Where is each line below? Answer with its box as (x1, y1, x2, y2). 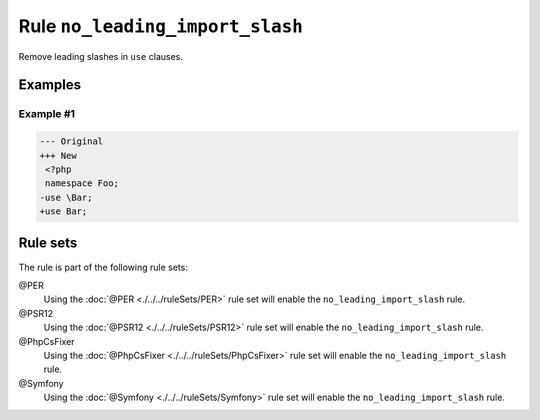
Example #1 (18, 107, 75, 121)
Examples (18, 76, 82, 94)
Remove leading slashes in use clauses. (18, 50, 184, 62)
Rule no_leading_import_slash (18, 15, 304, 37)
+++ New (39, 150, 77, 161)
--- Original (39, 136, 104, 147)
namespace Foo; (45, 178, 120, 189)
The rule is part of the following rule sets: (18, 261, 189, 273)
